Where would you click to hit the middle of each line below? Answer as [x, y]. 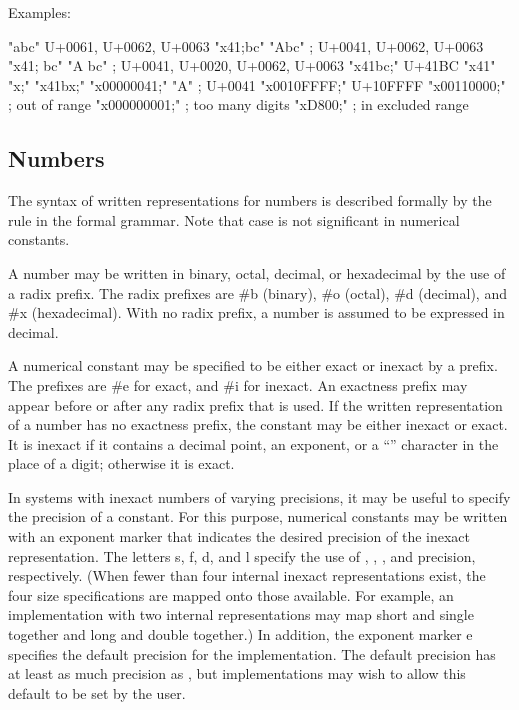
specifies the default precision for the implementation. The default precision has [252, 653]
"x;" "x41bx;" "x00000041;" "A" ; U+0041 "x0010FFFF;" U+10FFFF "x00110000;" [257, 84]
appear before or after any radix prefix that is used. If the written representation [255, 404]
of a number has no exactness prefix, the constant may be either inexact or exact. [258, 424]
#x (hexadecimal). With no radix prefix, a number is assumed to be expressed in [256, 312]
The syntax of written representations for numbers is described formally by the [250, 200]
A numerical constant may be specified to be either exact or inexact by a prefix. [253, 365]
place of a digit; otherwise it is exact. [121, 463]
